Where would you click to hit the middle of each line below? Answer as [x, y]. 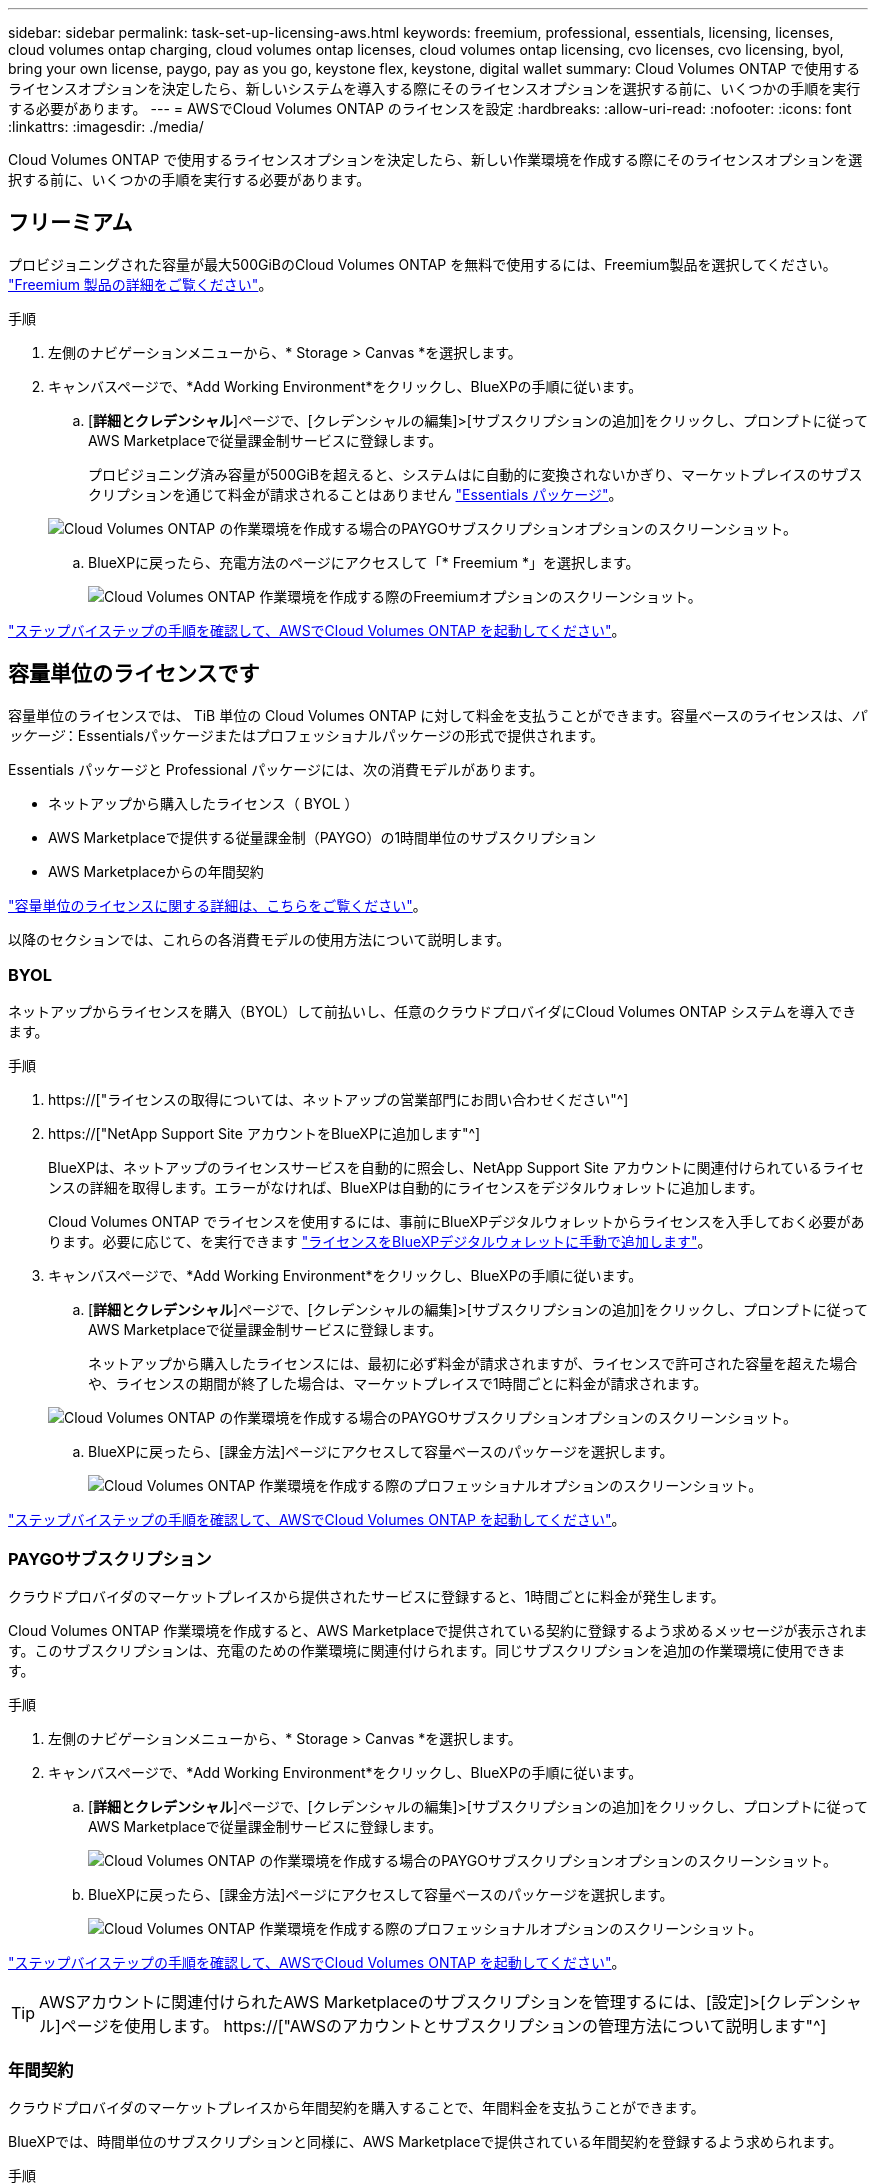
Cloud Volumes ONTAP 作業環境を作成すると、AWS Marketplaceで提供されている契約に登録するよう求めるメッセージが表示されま [438, 1631]
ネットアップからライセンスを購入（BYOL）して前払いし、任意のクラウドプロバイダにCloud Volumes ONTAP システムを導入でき [432, 1012]
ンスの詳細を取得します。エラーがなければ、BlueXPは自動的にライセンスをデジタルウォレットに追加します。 [406, 1188]
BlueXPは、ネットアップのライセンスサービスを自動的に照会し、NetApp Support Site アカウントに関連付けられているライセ [456, 1168]
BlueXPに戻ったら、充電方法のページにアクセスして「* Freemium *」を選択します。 [364, 562]
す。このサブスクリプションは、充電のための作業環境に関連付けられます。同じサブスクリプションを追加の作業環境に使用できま [427, 1651]
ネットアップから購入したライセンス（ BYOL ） [203, 803]
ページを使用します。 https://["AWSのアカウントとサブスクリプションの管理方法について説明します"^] [443, 2026]
